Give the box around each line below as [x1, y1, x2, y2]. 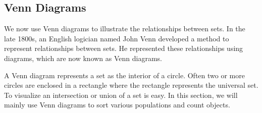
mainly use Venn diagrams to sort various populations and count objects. [4, 99, 230, 110]
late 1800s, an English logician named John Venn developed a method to [4, 33, 229, 43]
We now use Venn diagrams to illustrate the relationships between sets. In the [4, 23, 245, 34]
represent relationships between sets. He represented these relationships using [4, 43, 243, 53]
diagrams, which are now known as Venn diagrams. [4, 52, 163, 63]
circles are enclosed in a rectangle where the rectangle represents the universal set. [4, 80, 258, 90]
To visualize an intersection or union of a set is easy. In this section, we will [4, 89, 238, 100]
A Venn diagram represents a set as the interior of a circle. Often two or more [4, 70, 245, 80]
